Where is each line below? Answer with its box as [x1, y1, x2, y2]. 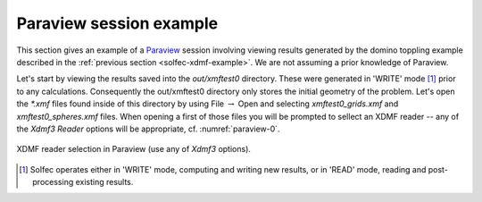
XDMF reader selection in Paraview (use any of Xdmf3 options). [16, 144, 252, 155]
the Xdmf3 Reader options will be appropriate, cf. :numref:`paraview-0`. [16, 123, 280, 134]
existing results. [75, 177, 134, 188]
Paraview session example [16, 13, 219, 33]
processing [32, 177, 74, 188]
